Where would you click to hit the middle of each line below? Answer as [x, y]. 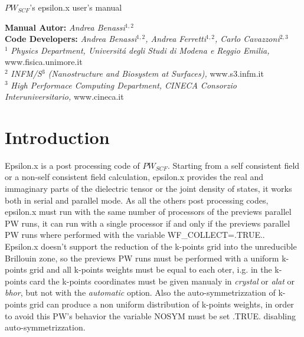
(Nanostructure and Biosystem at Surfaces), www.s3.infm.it [156, 73]
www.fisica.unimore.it [44, 62]
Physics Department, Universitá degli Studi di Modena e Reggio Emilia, [140, 50]
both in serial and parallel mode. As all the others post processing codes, [137, 200]
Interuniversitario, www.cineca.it [64, 96]
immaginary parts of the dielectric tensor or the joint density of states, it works [148, 189]
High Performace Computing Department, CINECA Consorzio [124, 85]
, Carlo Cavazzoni [247, 39]
